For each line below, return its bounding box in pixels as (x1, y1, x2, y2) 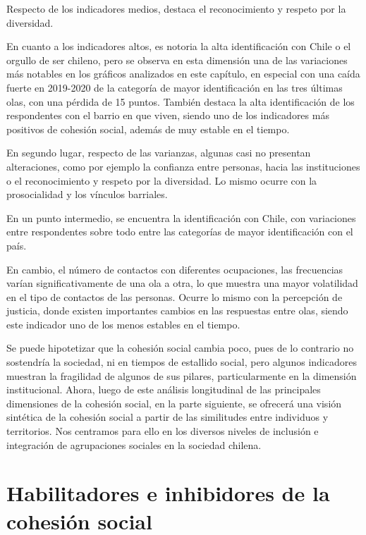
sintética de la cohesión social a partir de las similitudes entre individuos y (6, 410, 329, 424)
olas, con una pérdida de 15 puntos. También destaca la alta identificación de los (6, 94, 355, 109)
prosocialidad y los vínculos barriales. (6, 187, 168, 202)
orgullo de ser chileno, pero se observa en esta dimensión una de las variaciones (6, 52, 348, 67)
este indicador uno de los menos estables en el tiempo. (6, 316, 240, 331)
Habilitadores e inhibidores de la (6, 479, 330, 508)
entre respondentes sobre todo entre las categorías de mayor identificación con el (6, 224, 353, 239)
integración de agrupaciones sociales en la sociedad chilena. (6, 437, 262, 452)
